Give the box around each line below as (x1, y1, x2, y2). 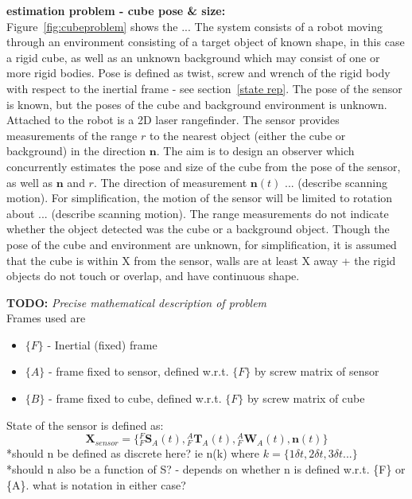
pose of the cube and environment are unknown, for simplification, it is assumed (6, 236, 397, 252)
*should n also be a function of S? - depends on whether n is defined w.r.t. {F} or (6, 461, 406, 478)
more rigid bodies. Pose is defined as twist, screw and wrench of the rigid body (6, 64, 391, 81)
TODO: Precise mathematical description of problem (6, 294, 267, 310)
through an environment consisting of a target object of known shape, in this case (6, 33, 405, 50)
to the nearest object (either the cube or (149, 127, 346, 143)
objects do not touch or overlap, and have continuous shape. (6, 267, 300, 284)
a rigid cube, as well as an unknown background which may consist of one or (6, 49, 380, 65)
